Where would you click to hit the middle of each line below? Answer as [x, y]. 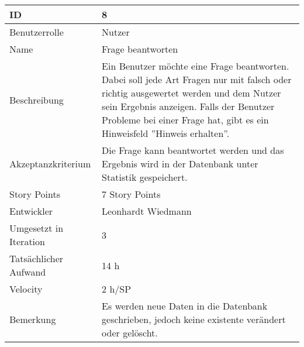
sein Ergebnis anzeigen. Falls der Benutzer [188, 106]
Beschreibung [37, 99]
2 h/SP [117, 289]
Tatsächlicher [37, 258]
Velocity [26, 289]
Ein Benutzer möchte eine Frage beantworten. [196, 66]
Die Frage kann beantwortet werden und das [193, 150]
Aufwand [28, 272]
